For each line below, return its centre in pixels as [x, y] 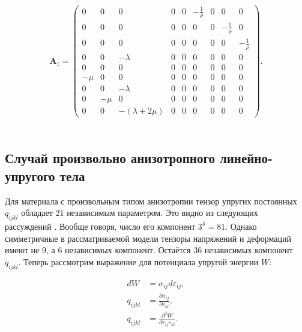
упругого [30, 175]
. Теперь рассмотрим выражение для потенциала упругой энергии [138, 261]
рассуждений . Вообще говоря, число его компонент [100, 226]
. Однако [241, 226]
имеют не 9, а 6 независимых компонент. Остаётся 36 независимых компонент [149, 250]
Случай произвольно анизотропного [110, 158]
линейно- [246, 158]
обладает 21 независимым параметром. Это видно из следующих [140, 213]
